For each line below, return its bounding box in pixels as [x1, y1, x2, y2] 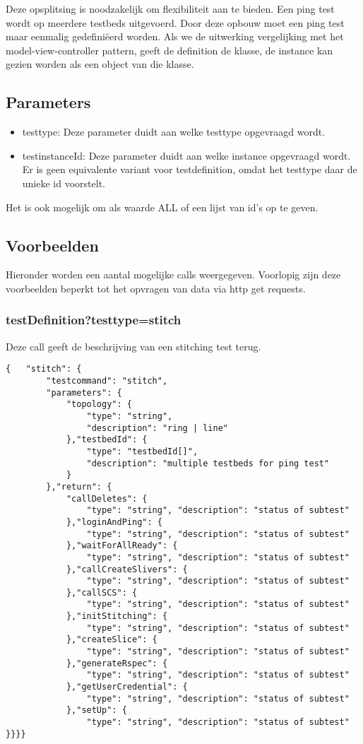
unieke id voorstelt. [22, 175, 105, 190]
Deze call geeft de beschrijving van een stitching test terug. [6, 338, 261, 353]
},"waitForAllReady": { [66, 541, 178, 551]
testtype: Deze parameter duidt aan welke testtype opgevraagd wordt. [22, 124, 326, 139]
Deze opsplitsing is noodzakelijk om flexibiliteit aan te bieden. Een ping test [6, 1, 335, 16]
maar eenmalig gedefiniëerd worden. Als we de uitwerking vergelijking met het [6, 29, 344, 44]
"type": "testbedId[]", [86, 446, 198, 456]
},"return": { [46, 481, 112, 492]
